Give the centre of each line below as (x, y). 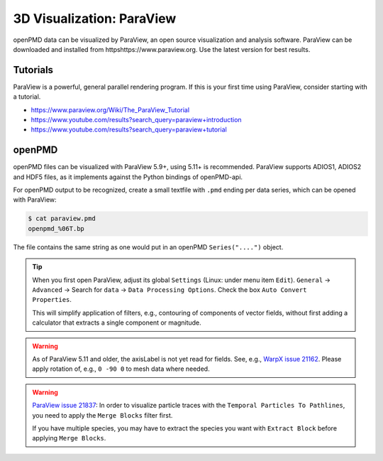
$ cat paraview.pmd (62, 219)
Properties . (52, 300)
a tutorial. (27, 97)
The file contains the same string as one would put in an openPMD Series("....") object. (148, 247)
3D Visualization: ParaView (95, 18)
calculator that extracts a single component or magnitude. (117, 322)
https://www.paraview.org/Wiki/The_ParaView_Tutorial (110, 109)
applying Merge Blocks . (69, 438)
